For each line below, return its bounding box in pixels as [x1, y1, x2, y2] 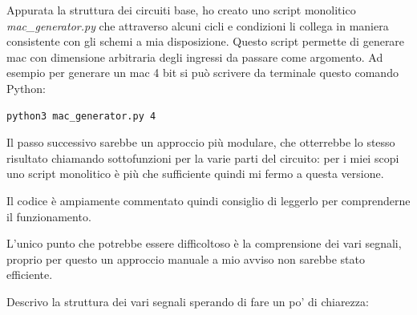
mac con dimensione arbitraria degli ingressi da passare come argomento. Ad [6, 48, 383, 65]
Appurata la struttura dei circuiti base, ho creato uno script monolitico [6, 2, 356, 18]
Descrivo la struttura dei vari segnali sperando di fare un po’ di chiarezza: [6, 293, 369, 309]
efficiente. [6, 266, 53, 283]
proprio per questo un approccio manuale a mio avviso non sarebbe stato [6, 250, 365, 267]
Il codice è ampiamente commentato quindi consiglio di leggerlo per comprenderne [6, 192, 411, 208]
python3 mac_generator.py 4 [6, 110, 156, 122]
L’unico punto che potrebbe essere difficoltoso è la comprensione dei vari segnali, [6, 235, 402, 252]
